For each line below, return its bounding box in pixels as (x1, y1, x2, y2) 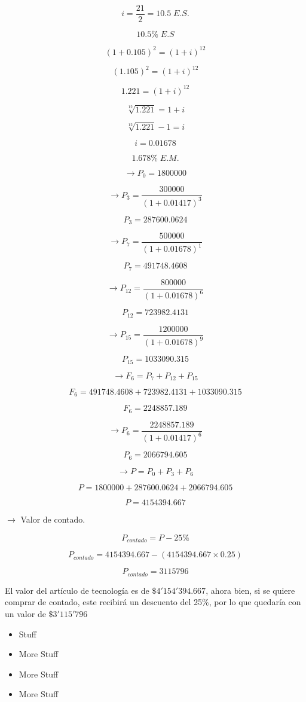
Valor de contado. (20, 513, 85, 526)
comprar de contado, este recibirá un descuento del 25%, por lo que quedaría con (5, 596, 301, 608)
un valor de (5, 607, 46, 619)
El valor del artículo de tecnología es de (5, 584, 149, 596)
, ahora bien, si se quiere (206, 584, 295, 596)
